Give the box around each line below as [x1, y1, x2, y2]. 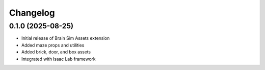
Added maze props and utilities [21, 42, 84, 48]
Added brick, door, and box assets [21, 49, 91, 55]
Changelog [9, 7, 55, 18]
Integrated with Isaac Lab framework [21, 56, 96, 62]
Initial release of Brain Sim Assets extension [21, 35, 110, 41]
